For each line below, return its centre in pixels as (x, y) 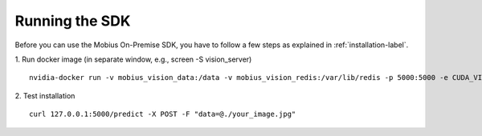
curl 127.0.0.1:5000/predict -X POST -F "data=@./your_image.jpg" (163, 114)
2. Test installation (45, 95)
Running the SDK (73, 21)
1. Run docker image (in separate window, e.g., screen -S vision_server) (133, 59)
